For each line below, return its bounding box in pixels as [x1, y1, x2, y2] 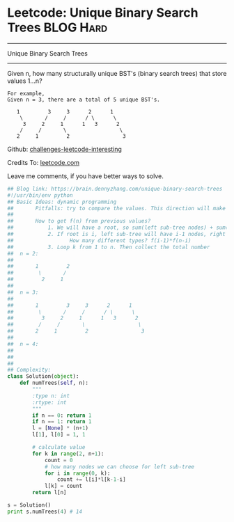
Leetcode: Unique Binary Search [7, 5, 198, 21]
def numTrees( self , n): [19, 379, 89, 387]
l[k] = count [44, 482, 82, 490]
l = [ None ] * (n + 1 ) [32, 425, 89, 432]
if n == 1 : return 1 [32, 418, 92, 425]
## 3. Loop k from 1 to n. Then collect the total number [7, 244, 210, 251]
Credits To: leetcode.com [7, 158, 80, 166]
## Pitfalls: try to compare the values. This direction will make [7, 205, 226, 212]
